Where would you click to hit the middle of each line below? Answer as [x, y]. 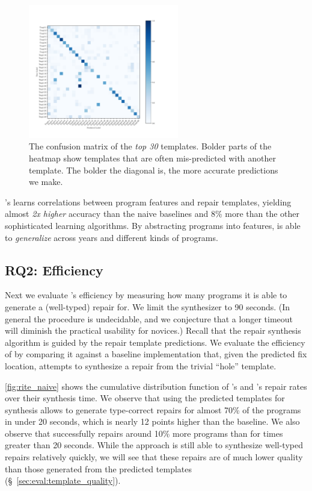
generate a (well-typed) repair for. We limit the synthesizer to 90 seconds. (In [148, 306]
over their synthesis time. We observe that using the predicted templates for [145, 398]
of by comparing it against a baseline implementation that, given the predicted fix [156, 354]
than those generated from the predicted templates [98, 468]
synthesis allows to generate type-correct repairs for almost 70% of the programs [153, 409]
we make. [46, 182]
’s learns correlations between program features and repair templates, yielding [148, 202]
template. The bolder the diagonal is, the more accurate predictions [154, 170]
